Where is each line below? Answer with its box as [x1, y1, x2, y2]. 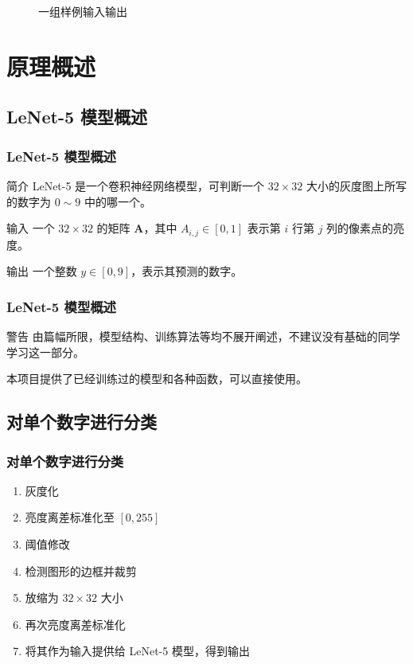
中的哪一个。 [84, 193, 151, 209]
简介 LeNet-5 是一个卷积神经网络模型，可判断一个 [6, 177, 265, 193]
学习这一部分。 [6, 343, 84, 360]
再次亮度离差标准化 [25, 615, 126, 632]
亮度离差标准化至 [25, 509, 115, 525]
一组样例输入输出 [38, 3, 127, 19]
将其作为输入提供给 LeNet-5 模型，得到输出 [25, 643, 250, 659]
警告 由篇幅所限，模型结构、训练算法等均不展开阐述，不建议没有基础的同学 [6, 328, 400, 345]
